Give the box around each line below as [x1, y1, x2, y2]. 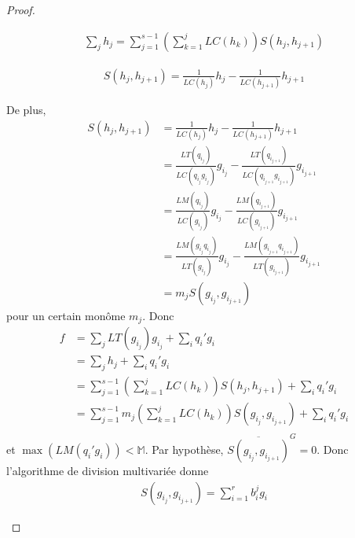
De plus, [6, 101, 46, 117]
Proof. [6, 2, 35, 17]
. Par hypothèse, [145, 441, 224, 458]
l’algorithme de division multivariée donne [6, 462, 209, 479]
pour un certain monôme [6, 307, 126, 323]
